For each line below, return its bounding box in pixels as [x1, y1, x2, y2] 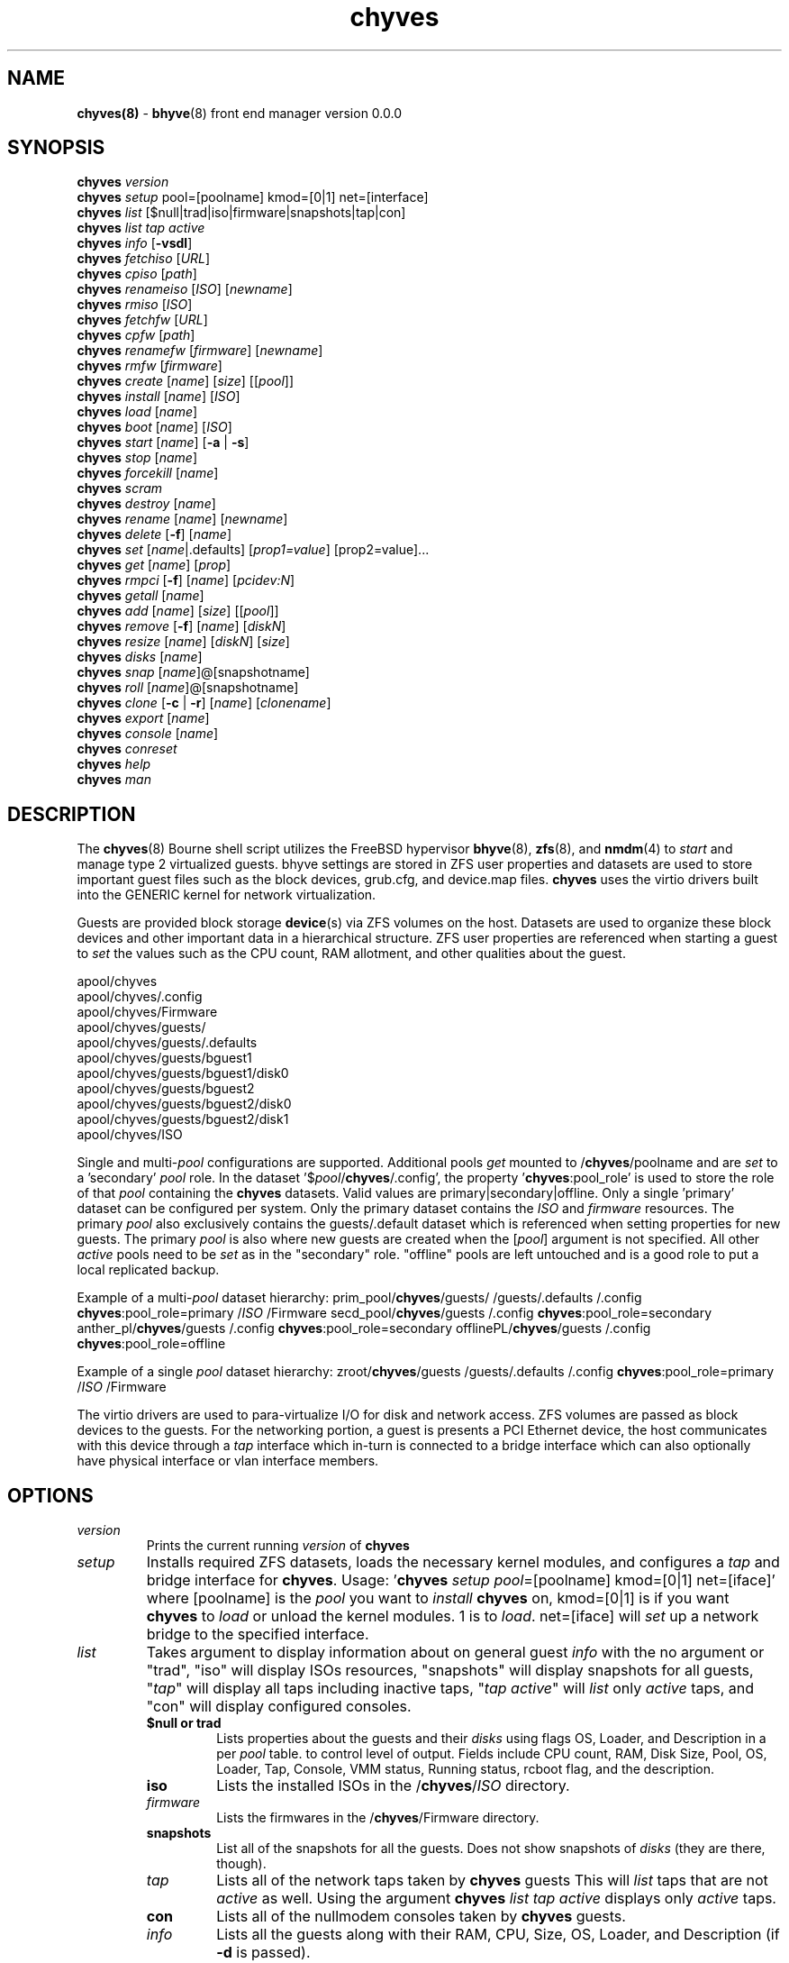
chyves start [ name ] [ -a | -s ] [77, 434, 249, 451]
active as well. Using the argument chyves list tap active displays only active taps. [216, 1889, 776, 1908]
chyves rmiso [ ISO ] [77, 297, 193, 313]
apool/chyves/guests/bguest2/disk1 [77, 1111, 289, 1128]
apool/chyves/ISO [77, 1127, 183, 1143]
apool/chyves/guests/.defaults [77, 1035, 258, 1051]
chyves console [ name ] [77, 726, 219, 742]
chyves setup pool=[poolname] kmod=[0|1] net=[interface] [77, 189, 429, 205]
